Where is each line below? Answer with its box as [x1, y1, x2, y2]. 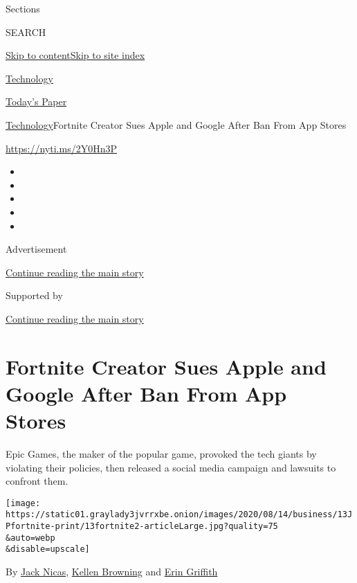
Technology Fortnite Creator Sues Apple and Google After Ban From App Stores [6, 117, 347, 132]
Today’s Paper [6, 94, 67, 109]
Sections [6, 1, 40, 15]
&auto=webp [6, 532, 55, 543]
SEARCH [6, 24, 46, 39]
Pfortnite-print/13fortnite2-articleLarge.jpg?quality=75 [6, 521, 278, 532]
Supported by [6, 288, 63, 303]
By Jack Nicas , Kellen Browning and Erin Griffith [6, 564, 218, 579]
